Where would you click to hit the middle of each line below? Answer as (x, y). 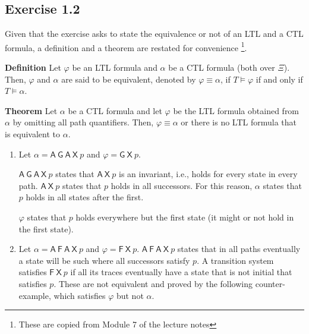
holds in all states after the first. (85, 197)
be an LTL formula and (115, 67)
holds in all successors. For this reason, (182, 185)
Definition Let (33, 67)
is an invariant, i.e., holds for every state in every (208, 174)
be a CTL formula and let (115, 110)
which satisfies (80, 295)
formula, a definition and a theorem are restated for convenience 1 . (126, 46)
